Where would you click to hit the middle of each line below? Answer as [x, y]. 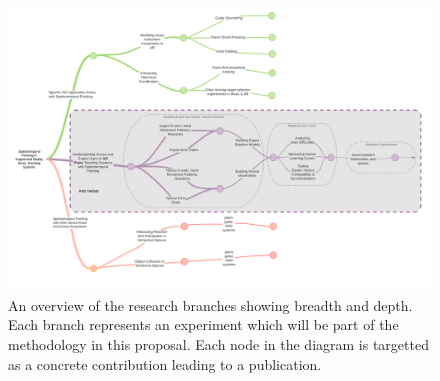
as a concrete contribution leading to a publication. [165, 363]
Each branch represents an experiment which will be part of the [203, 324]
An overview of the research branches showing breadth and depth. [210, 304]
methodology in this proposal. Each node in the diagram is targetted [218, 344]
